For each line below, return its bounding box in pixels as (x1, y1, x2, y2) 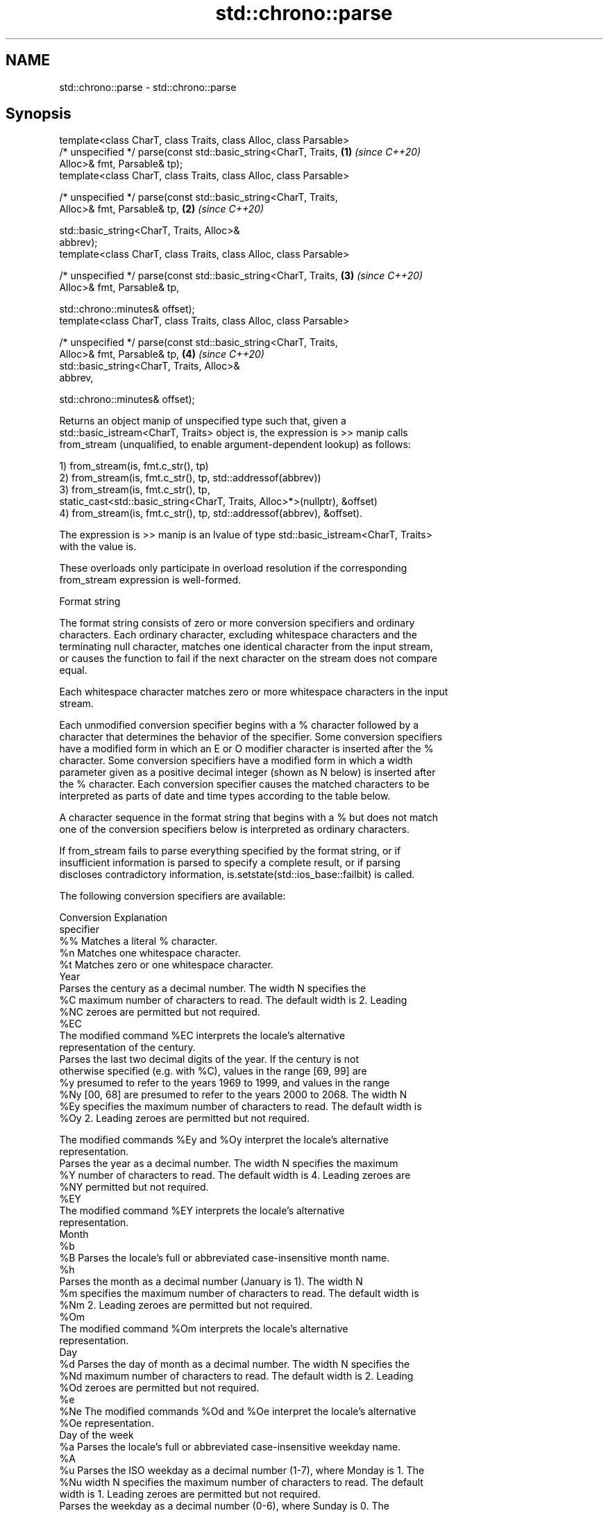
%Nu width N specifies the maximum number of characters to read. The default (59, 1476, 423, 1489)
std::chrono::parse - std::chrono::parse (59, 81, 237, 93)
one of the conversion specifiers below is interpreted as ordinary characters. (59, 823, 409, 836)
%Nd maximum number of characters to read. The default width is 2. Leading (59, 1370, 414, 1382)
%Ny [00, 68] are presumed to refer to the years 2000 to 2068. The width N (59, 1089, 407, 1101)
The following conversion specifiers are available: (59, 890, 286, 902)
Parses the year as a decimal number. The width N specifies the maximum (59, 1157, 398, 1170)
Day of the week (59, 1429, 134, 1441)
